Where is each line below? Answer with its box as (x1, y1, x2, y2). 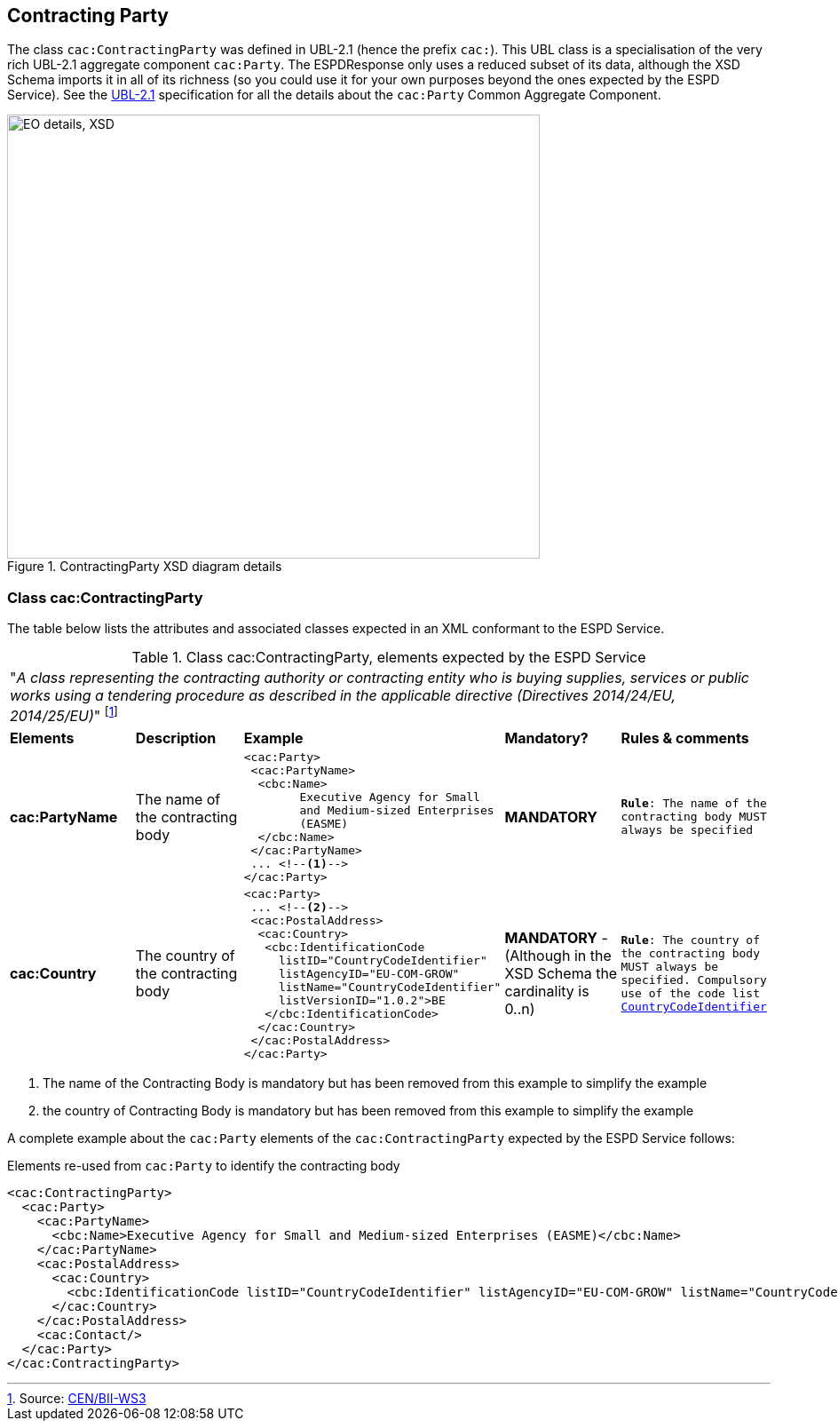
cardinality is (504, 982, 589, 1000)
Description (135, 728, 217, 747)
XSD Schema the (504, 964, 618, 982)
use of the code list (621, 987, 761, 1000)
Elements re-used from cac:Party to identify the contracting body (7, 1157, 400, 1173)
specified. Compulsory (621, 973, 767, 987)
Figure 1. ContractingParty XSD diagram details (7, 559, 282, 575)
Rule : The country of (621, 933, 761, 947)
